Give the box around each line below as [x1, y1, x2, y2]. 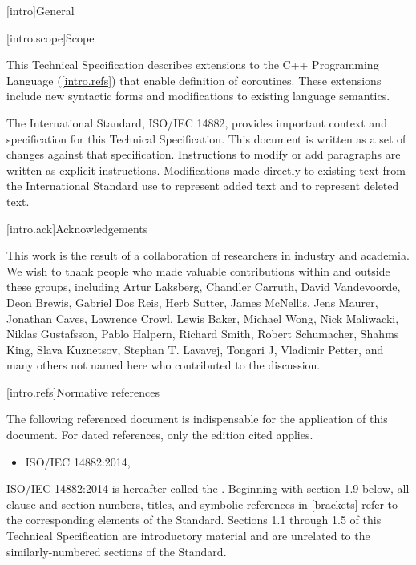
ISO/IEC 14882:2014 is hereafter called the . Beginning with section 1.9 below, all [6, 480, 410, 497]
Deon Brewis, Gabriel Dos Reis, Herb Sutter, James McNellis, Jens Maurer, [6, 293, 378, 310]
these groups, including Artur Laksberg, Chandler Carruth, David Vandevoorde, [6, 278, 401, 295]
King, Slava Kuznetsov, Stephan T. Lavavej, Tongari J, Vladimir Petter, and [6, 341, 384, 357]
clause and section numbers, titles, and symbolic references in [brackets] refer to [6, 495, 398, 512]
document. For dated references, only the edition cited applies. [6, 426, 313, 443]
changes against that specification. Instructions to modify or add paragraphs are [6, 146, 401, 163]
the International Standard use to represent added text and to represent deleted [6, 177, 399, 194]
